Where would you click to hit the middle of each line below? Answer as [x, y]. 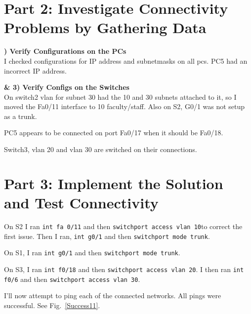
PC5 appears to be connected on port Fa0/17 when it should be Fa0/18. [114, 133]
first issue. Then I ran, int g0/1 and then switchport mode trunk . [107, 236]
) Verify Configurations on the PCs [65, 51]
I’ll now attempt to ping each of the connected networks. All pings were [113, 295]
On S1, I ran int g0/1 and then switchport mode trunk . [92, 253]
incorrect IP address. [35, 70]
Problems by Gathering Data [105, 27]
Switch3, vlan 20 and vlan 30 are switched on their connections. [101, 149]
